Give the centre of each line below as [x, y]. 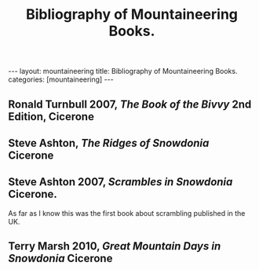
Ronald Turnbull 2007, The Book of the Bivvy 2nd [130, 104]
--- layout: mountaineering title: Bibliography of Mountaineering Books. [123, 71]
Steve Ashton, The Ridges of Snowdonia [109, 143]
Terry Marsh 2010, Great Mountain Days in [115, 246]
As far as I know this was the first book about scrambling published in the [127, 213]
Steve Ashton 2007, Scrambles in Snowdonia [120, 182]
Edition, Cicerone [51, 117]
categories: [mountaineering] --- [61, 79]
